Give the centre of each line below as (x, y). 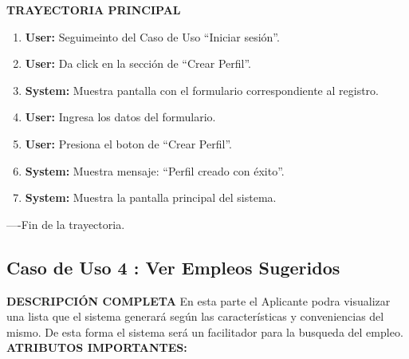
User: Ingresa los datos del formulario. (120, 117)
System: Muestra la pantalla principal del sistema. (151, 197)
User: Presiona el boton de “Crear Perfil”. (128, 143)
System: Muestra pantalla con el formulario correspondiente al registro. (202, 90)
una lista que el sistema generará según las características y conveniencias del (195, 316)
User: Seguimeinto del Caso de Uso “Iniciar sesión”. (152, 36)
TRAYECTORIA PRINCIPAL (94, 10)
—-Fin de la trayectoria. (66, 224)
